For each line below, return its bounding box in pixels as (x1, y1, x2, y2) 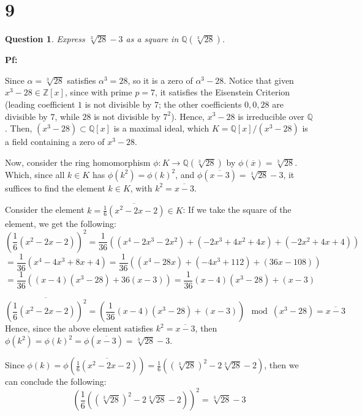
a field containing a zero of (5, 135, 105, 148)
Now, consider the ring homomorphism (5, 155, 151, 168)
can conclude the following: (5, 375, 107, 388)
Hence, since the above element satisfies (5, 322, 154, 335)
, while (55, 110, 80, 122)
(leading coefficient (5, 97, 75, 110)
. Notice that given (224, 73, 294, 86)
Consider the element (5, 203, 85, 216)
